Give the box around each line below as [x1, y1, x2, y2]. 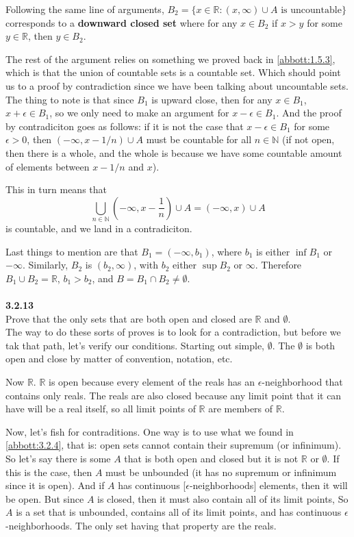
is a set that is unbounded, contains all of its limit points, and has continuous [16, 505, 342, 519]
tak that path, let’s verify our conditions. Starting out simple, [5, 338, 265, 352]
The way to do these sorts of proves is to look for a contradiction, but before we [5, 325, 341, 339]
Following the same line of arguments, [5, 2, 164, 16]
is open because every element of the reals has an [49, 374, 255, 388]
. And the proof [276, 105, 342, 120]
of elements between [5, 159, 90, 173]
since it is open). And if [5, 478, 105, 492]
